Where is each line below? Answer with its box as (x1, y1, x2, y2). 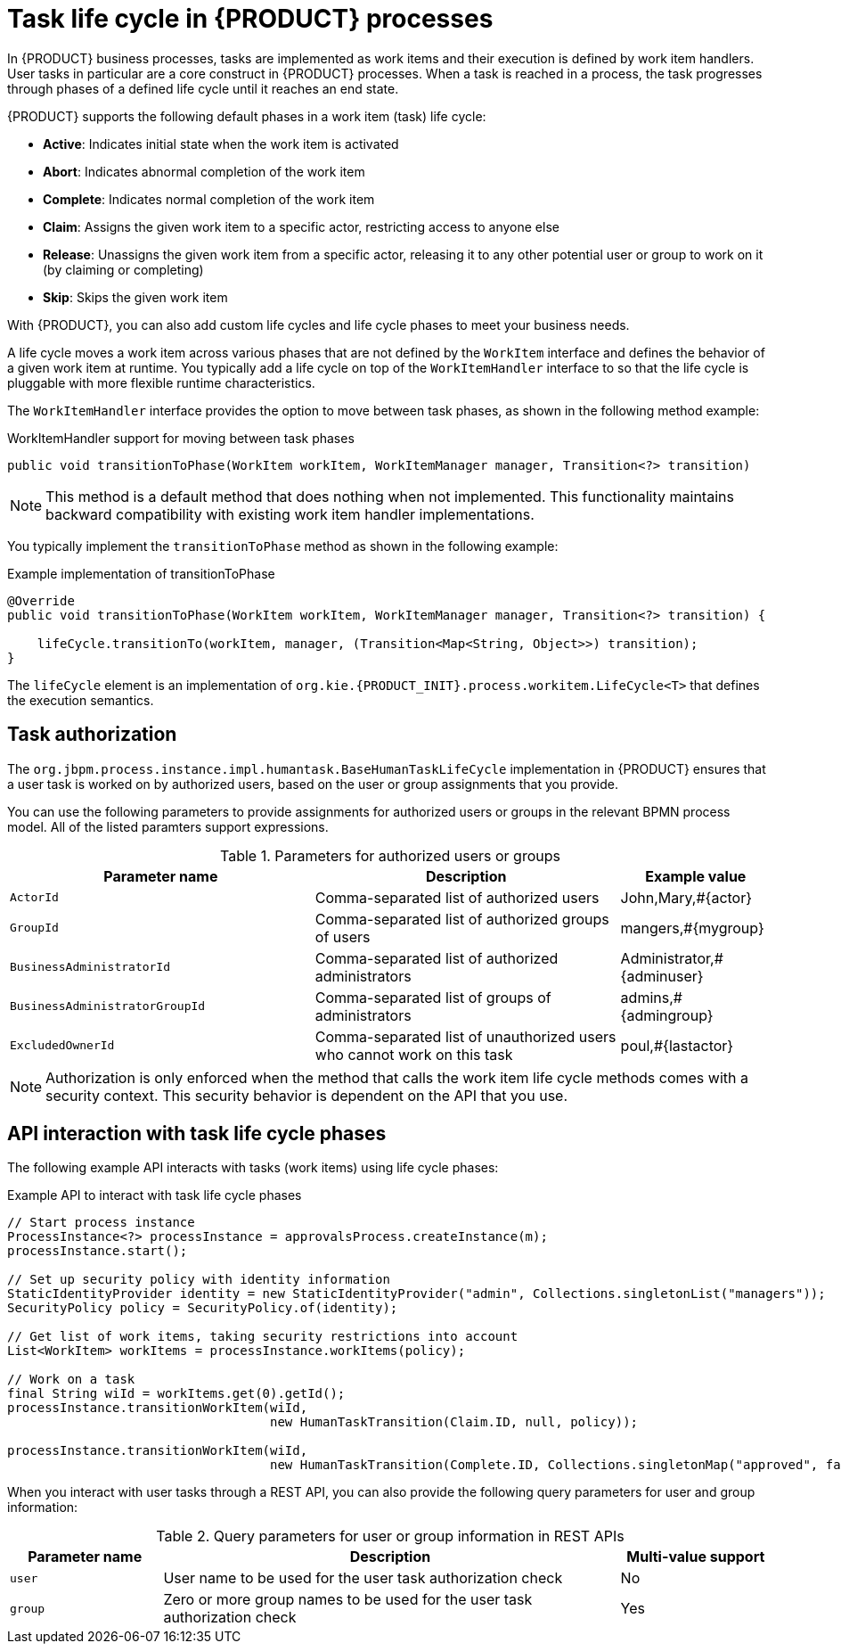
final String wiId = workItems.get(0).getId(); (7, 1386, 346, 1401)
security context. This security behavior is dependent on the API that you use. (45, 1086, 568, 1105)
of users (314, 927, 371, 946)
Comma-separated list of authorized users (314, 888, 600, 907)
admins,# (620, 988, 682, 1006)
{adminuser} (620, 966, 704, 985)
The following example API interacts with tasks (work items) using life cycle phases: (7, 1160, 499, 1176)
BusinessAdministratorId (10, 960, 171, 974)
